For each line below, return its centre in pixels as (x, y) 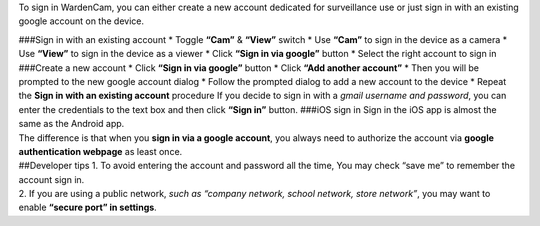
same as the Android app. (71, 124)
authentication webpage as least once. (100, 151)
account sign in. (51, 179)
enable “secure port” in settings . (87, 207)
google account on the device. (81, 21)
